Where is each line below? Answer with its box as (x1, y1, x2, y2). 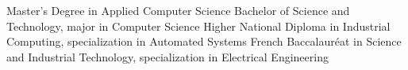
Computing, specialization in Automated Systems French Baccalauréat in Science (6, 33, 402, 50)
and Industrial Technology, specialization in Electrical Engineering (6, 48, 329, 64)
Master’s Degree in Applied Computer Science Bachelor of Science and (6, 2, 350, 18)
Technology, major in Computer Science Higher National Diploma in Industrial (6, 17, 391, 34)
